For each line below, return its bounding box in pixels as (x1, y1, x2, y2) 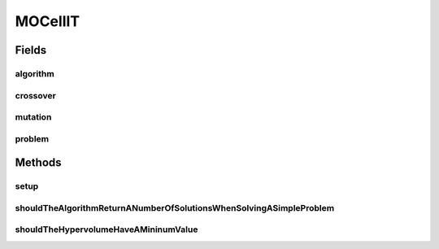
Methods (15, 155, 62, 170)
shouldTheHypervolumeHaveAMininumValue (15, 224, 198, 235)
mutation (15, 111, 52, 123)
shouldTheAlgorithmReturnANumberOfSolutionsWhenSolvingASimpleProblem (15, 202, 335, 213)
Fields (15, 43, 47, 57)
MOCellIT (15, 12, 80, 30)
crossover (15, 90, 56, 101)
